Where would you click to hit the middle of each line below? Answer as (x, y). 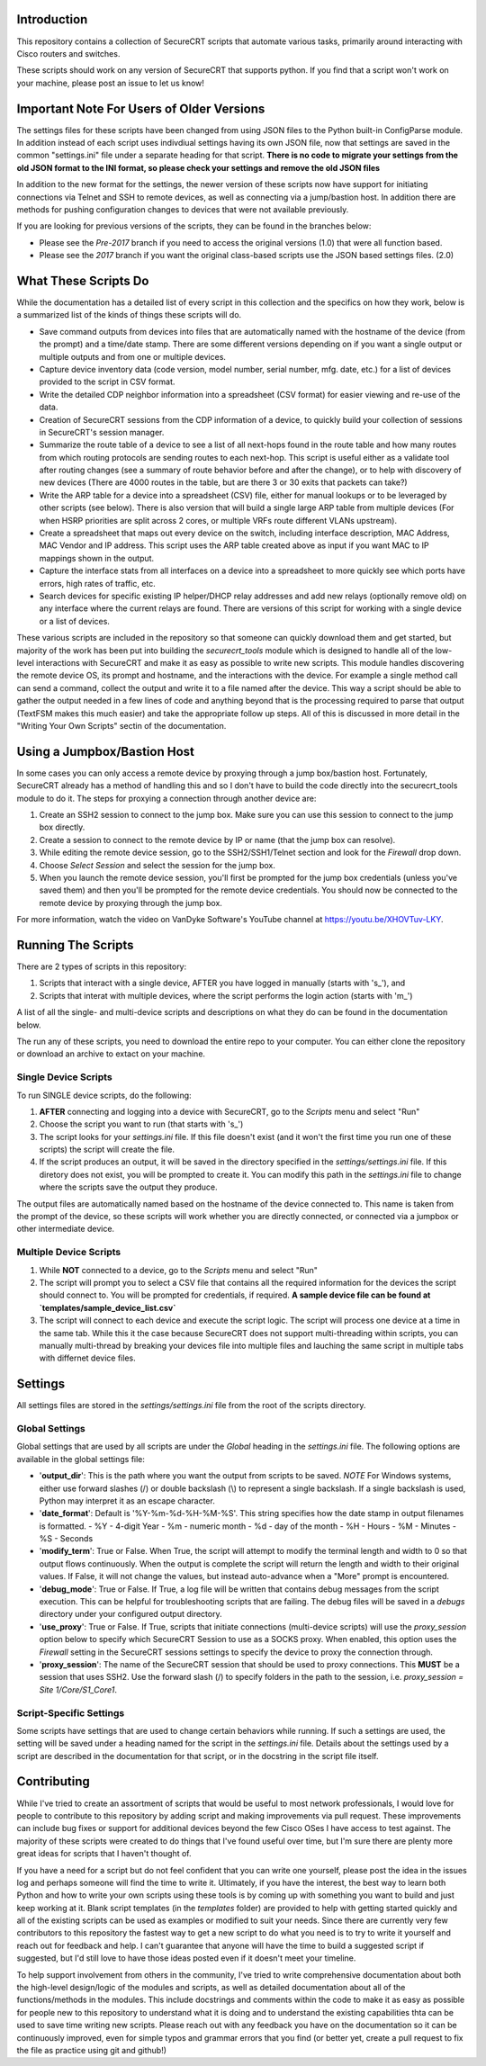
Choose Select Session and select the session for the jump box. (157, 865)
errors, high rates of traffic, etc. (98, 583)
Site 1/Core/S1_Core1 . (78, 1689)
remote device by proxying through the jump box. (130, 903)
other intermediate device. (66, 1229)
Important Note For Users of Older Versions (141, 108)
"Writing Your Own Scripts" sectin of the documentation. (121, 725)
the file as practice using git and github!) (91, 2050)
